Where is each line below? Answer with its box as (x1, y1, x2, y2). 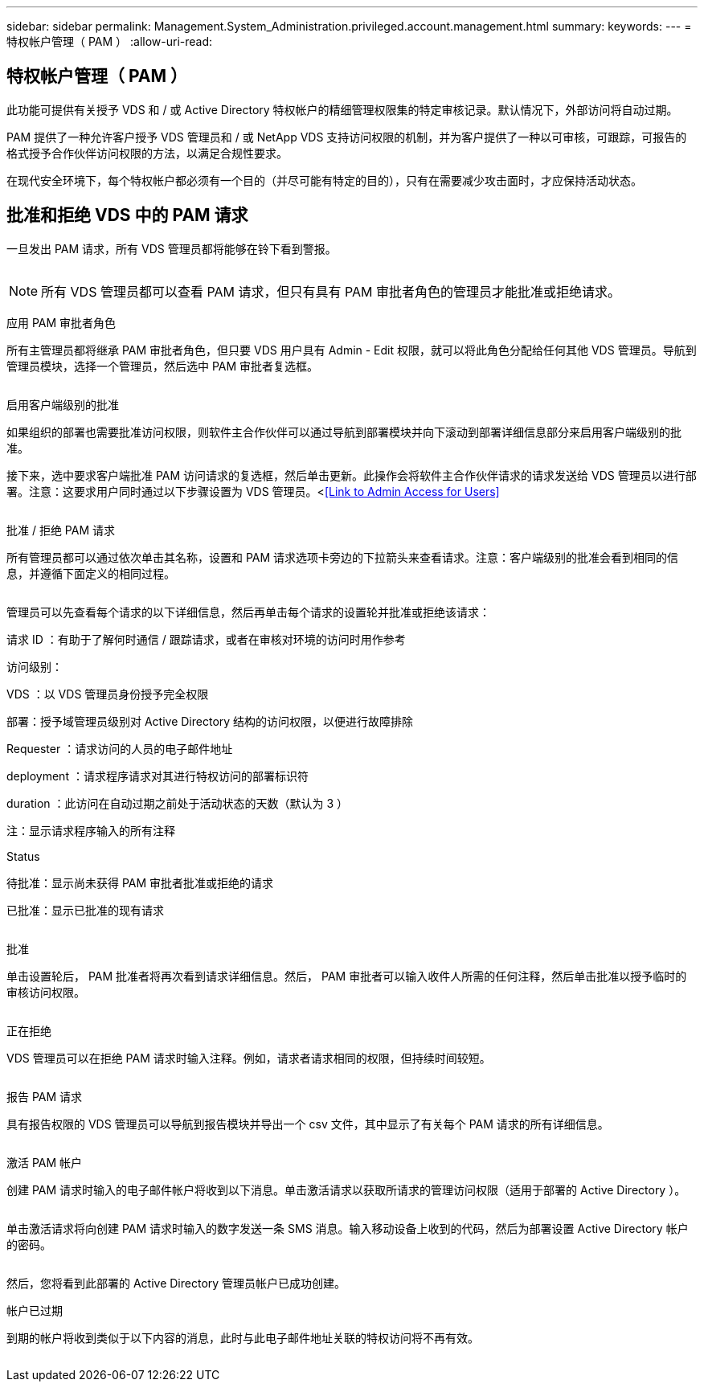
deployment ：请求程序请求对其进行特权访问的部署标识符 (6, 768, 309, 783)
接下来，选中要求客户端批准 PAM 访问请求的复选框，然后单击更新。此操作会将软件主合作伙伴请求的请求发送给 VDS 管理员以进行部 (6, 468, 697, 482)
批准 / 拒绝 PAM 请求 (6, 522, 116, 537)
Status (6, 849, 40, 863)
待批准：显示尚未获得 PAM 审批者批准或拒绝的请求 (6, 875, 274, 890)
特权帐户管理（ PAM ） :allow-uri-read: (6, 35, 213, 48)
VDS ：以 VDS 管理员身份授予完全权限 (6, 686, 209, 701)
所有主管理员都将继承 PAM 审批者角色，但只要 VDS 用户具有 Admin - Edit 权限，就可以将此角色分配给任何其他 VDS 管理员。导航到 (6, 342, 697, 357)
